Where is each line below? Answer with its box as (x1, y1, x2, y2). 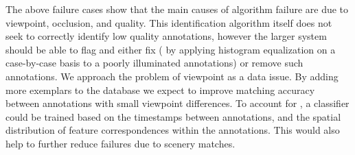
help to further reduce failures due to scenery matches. (5, 136, 236, 150)
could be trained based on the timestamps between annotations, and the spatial (5, 109, 341, 123)
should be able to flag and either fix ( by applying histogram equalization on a (5, 42, 336, 56)
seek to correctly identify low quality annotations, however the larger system (5, 29, 327, 43)
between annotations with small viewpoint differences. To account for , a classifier (5, 96, 350, 110)
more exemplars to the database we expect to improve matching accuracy (5, 82, 315, 97)
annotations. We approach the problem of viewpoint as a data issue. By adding (5, 69, 339, 83)
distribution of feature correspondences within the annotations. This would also (5, 123, 340, 137)
